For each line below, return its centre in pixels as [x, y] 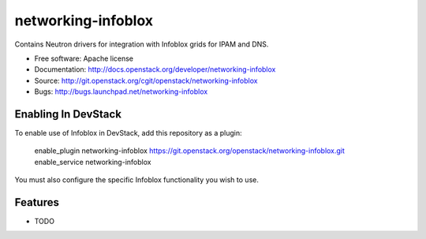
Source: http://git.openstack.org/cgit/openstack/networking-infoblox [146, 80]
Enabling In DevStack [68, 114]
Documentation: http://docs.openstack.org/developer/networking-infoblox [155, 69]
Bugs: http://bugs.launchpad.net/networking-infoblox [121, 91]
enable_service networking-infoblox [93, 162]
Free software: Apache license [84, 58]
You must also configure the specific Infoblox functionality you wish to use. [137, 180]
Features [37, 202]
